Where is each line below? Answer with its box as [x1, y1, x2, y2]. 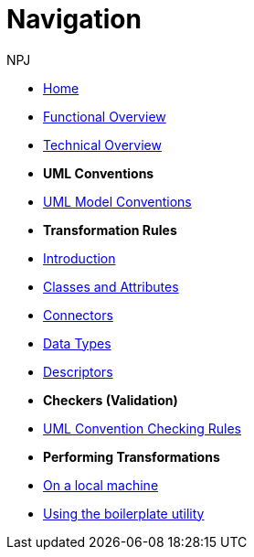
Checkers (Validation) [43, 391, 178, 408]
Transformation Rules [43, 221, 177, 238]
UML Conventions [43, 165, 154, 181]
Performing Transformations [43, 448, 220, 465]
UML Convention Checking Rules [43, 420, 241, 436]
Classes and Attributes [43, 278, 179, 295]
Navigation [6, 4, 142, 35]
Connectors [43, 306, 113, 323]
